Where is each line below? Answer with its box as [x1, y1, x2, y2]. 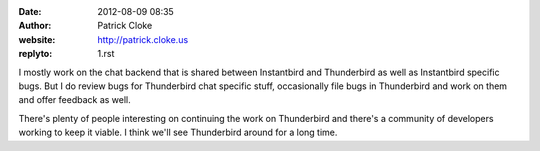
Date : [18, 6, 42, 17]
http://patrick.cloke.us [97, 33, 189, 45]
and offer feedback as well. [18, 94, 132, 106]
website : [18, 33, 56, 45]
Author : [18, 20, 52, 32]
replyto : [18, 48, 53, 60]
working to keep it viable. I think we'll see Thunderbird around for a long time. [18, 126, 338, 139]
